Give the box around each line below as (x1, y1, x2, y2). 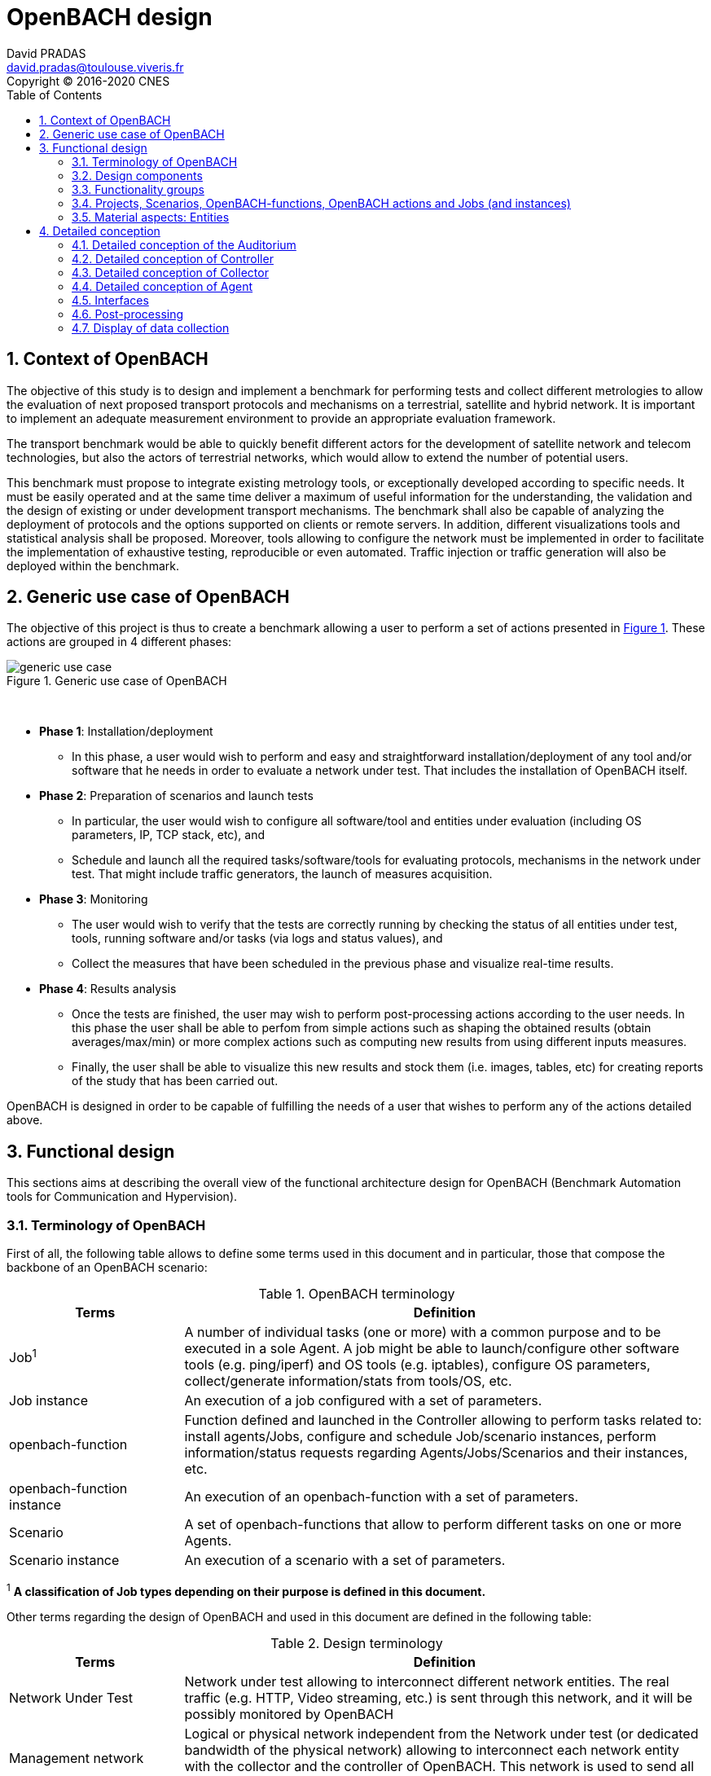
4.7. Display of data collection (72, 320, 230, 335)
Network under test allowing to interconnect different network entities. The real (184, 1673, 669, 1690)
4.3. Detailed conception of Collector (72, 265, 269, 279)
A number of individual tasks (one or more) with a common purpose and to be (184, 1324, 661, 1341)
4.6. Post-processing (72, 306, 184, 321)
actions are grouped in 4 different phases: (7, 635, 232, 649)
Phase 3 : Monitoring (39, 892, 148, 907)
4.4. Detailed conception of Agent (72, 279, 253, 293)
